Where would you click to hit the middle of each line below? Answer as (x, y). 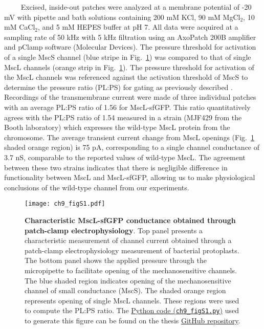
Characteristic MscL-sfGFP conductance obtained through (130, 220)
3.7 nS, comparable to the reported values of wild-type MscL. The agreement (125, 157)
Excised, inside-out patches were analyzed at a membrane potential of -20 (136, 7)
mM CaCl (20, 27)
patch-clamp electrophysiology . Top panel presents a (114, 230)
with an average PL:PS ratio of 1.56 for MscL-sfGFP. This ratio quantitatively (127, 107)
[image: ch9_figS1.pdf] (65, 204)
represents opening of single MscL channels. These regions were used (132, 300)
